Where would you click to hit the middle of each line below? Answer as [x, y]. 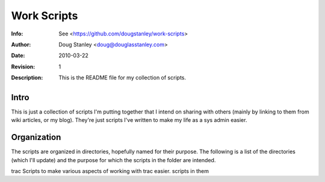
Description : [27, 77]
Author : [21, 44]
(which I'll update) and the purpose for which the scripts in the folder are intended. [113, 160]
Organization [36, 137]
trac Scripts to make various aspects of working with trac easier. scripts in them [110, 171]
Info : [17, 34]
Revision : [23, 67]
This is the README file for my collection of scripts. [122, 77]
